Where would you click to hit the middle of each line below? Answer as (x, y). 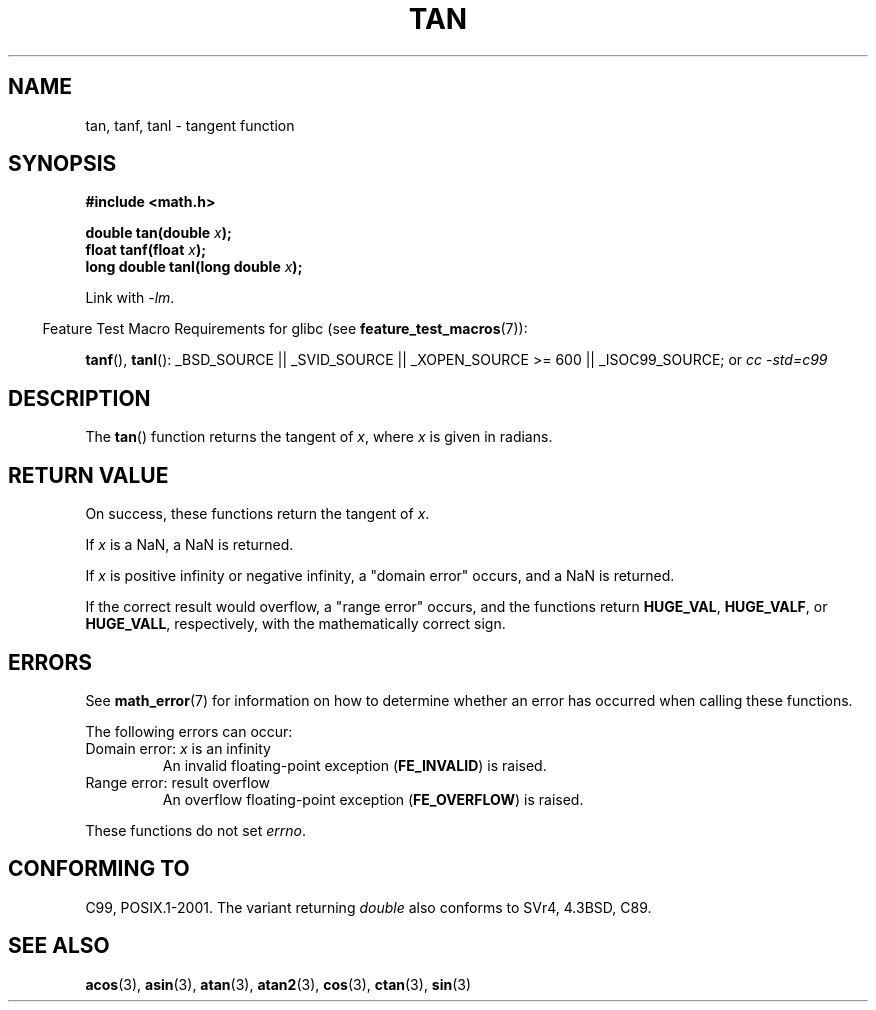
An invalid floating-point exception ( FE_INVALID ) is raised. (354, 765)
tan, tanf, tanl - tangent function (190, 125)
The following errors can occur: (189, 731)
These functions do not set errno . (195, 830)
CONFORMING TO (99, 869)
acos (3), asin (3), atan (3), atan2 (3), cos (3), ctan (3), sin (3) (278, 984)
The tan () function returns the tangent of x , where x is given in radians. (319, 437)
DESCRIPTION (79, 398)
